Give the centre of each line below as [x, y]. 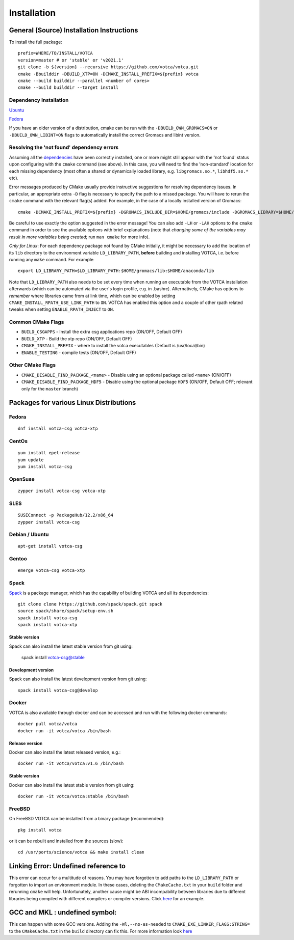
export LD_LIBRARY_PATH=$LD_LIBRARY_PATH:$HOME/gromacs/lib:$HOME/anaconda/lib [116, 271]
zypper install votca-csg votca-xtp [62, 491]
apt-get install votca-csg [50, 546]
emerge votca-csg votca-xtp [51, 570]
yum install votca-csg [45, 467]
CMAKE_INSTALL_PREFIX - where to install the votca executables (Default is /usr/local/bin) [113, 346]
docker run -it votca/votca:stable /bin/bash [73, 796]
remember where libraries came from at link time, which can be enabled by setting [92, 296]
